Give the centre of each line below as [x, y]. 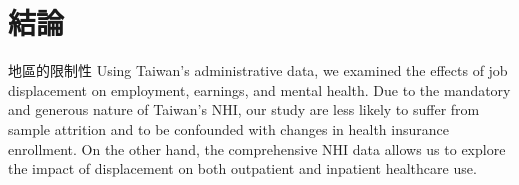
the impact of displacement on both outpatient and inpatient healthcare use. [242, 168]
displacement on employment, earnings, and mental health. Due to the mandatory [259, 89]
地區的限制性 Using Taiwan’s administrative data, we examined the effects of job [258, 70]
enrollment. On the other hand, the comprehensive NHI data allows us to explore [257, 148]
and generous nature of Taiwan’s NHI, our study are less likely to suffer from [244, 109]
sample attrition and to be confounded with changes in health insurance [228, 128]
